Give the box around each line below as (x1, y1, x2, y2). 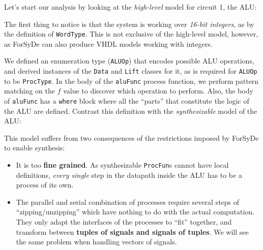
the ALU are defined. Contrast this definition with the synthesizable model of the (4, 105, 257, 116)
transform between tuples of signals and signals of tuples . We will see (16, 226, 249, 237)
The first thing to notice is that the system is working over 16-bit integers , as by (4, 18, 254, 29)
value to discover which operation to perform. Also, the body (63, 85, 253, 96)
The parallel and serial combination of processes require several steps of (16, 196, 240, 207)
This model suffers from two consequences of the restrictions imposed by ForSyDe (4, 132, 259, 143)
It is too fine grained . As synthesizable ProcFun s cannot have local (16, 160, 229, 170)
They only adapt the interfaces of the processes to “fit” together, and (16, 216, 232, 227)
